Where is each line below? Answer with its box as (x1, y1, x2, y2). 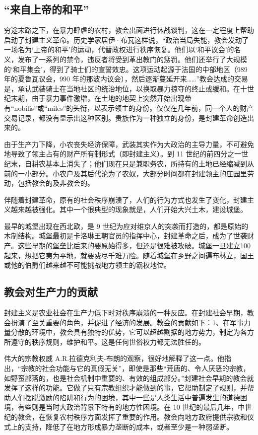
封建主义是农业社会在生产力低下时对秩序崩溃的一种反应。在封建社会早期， (4, 307, 247, 318)
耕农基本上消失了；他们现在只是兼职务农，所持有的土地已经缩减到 (31, 158, 247, 168)
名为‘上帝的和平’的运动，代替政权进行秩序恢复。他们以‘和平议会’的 (17, 44, 234, 55)
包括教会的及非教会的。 (17, 178, 94, 188)
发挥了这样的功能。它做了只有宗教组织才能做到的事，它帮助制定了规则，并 (4, 382, 247, 393)
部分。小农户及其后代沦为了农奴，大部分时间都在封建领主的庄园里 (31, 168, 247, 178)
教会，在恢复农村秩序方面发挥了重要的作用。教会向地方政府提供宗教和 (17, 412, 247, 422)
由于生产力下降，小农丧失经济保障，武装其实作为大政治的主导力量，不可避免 (4, 139, 254, 149)
